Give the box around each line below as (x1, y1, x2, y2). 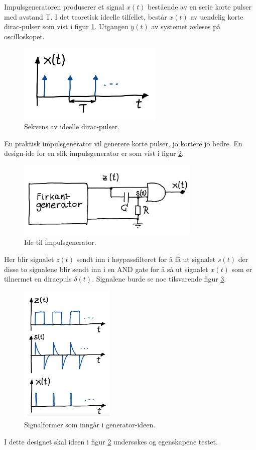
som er (231, 263, 252, 274)
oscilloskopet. (4, 31, 45, 41)
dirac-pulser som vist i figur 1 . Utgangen (4, 21, 129, 32)
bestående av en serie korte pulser (148, 2, 251, 12)
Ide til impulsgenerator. (24, 237, 96, 247)
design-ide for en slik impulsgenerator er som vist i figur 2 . (4, 148, 184, 158)
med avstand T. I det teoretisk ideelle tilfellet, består (4, 11, 167, 22)
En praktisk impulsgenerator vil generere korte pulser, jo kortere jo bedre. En (4, 138, 242, 148)
